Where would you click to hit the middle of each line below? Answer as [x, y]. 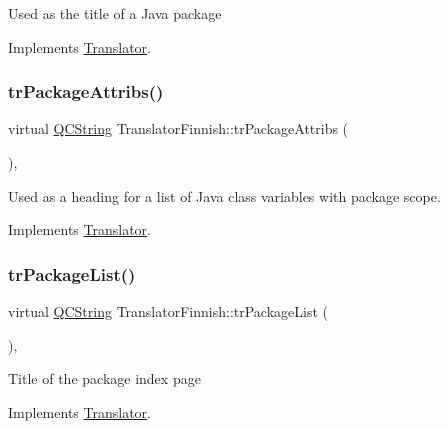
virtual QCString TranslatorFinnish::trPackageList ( [168, 311]
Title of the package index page [104, 378]
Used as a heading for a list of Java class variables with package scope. [224, 195]
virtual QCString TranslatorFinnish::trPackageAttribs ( [178, 128]
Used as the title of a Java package [115, 13]
